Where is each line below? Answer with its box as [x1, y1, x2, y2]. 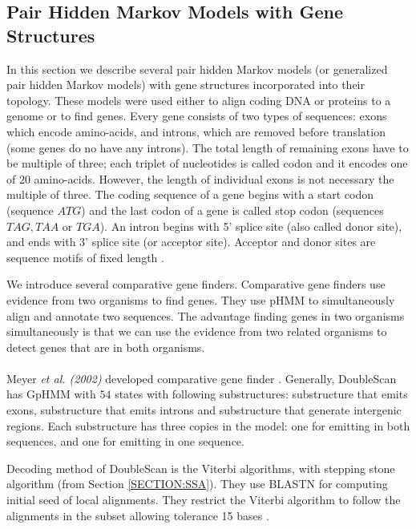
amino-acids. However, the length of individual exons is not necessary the [34, 170, 394, 187]
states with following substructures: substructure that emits [115, 386, 408, 402]
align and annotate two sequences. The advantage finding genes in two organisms [6, 307, 405, 324]
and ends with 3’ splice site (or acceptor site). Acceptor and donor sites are [6, 233, 376, 250]
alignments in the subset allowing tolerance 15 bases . [6, 507, 269, 523]
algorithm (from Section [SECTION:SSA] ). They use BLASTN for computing [6, 475, 388, 492]
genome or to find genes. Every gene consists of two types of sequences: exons [6, 107, 387, 124]
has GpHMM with [6, 386, 96, 402]
